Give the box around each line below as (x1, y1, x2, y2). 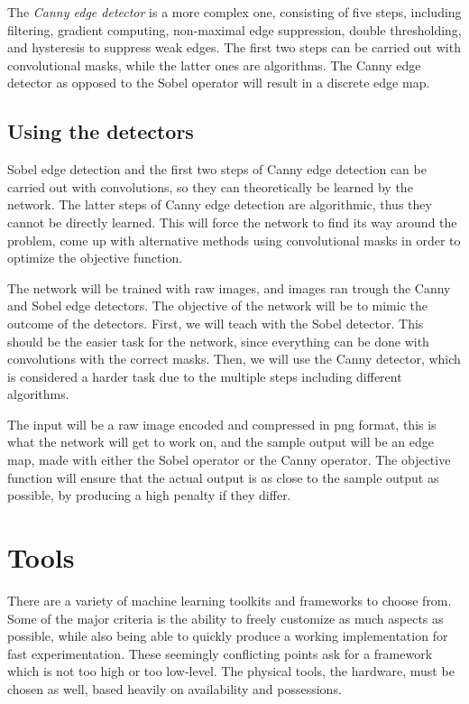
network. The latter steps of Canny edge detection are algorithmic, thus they (7, 195, 432, 214)
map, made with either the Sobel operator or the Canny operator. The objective (7, 450, 451, 469)
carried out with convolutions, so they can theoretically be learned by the (7, 177, 413, 196)
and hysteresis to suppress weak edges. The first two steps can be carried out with (7, 38, 461, 57)
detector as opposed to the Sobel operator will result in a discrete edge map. (7, 73, 430, 92)
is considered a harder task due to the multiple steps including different (7, 366, 402, 385)
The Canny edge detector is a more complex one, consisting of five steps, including (7, 3, 462, 21)
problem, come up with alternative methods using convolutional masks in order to (7, 230, 461, 249)
